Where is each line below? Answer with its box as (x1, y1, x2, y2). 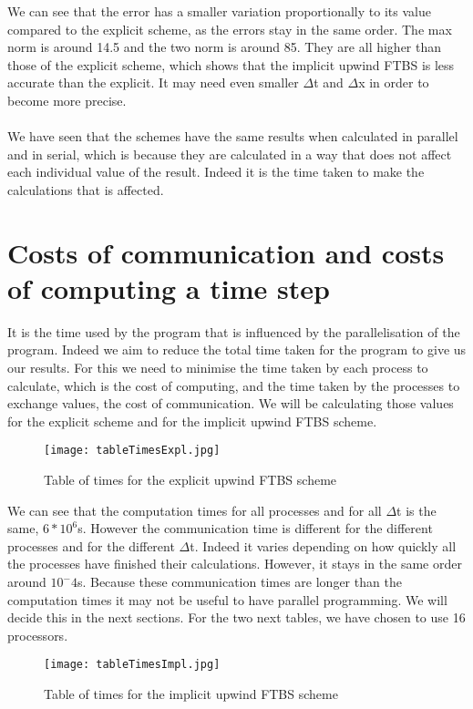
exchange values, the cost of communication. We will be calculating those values (7, 394, 454, 413)
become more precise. (7, 90, 127, 109)
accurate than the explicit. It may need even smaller (7, 73, 299, 92)
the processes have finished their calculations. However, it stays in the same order (7, 554, 462, 573)
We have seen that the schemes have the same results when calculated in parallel (7, 127, 458, 146)
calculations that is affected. (7, 180, 164, 199)
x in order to (358, 73, 429, 92)
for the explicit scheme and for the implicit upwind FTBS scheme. (7, 411, 377, 430)
